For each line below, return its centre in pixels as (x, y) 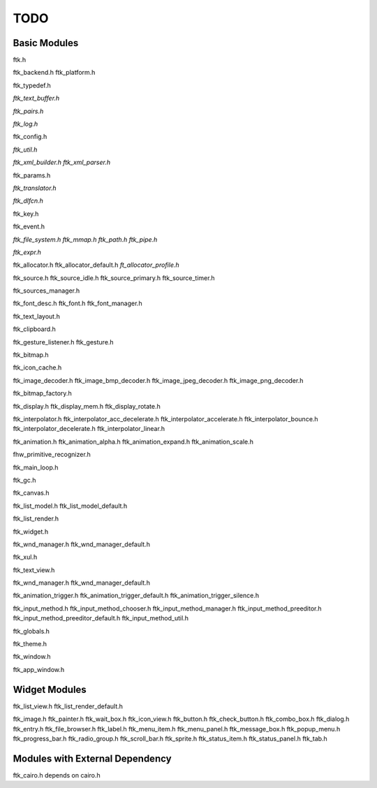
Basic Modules (46, 43)
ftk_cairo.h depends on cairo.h (57, 775)
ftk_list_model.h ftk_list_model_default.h (70, 506)
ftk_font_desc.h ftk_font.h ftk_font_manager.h (77, 303)
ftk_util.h (25, 149)
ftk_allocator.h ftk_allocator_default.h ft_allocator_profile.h (96, 265)
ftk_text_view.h (34, 570)
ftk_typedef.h (32, 85)
